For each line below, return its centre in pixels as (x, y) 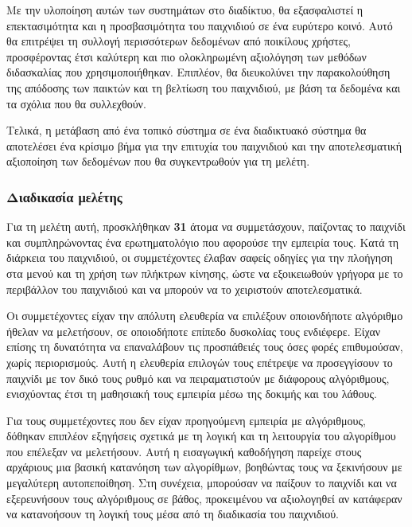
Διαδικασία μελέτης (64, 196)
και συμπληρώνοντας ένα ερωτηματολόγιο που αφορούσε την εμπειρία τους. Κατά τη (203, 242)
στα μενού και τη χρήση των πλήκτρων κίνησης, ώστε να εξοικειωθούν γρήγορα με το (205, 273)
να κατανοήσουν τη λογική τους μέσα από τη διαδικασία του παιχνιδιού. (173, 514)
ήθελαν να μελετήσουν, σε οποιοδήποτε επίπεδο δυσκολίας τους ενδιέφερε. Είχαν (194, 331)
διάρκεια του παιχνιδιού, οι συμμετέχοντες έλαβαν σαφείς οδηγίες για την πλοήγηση (200, 258)
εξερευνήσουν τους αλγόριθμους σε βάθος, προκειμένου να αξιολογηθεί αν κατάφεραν (204, 498)
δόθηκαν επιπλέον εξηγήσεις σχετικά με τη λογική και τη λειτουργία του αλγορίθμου (201, 436)
